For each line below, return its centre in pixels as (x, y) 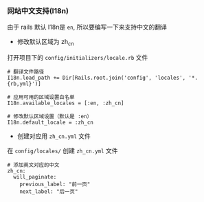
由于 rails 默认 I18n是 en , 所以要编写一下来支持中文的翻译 (87, 27)
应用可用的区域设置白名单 (44, 98)
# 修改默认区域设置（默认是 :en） (50, 117)
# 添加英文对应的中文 (33, 165)
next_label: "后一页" (49, 192)
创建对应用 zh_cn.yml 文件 (54, 136)
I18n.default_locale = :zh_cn (50, 123)
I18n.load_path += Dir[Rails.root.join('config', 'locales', (97, 78)
